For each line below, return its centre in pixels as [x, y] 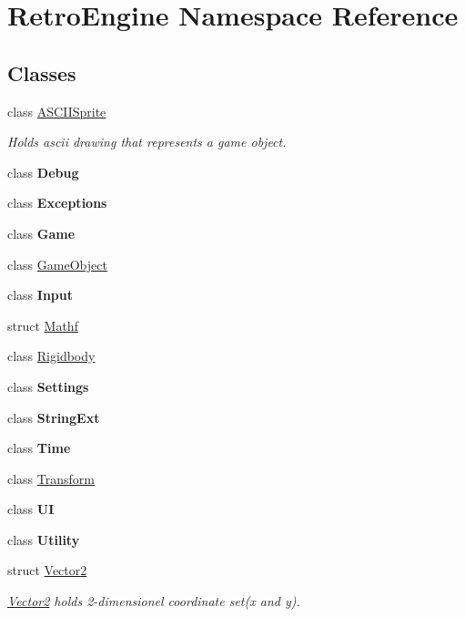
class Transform [51, 478]
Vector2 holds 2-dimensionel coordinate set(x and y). [154, 601]
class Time [39, 448]
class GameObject [57, 264]
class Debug [43, 172]
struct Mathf [43, 325]
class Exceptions [57, 203]
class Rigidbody [51, 356]
